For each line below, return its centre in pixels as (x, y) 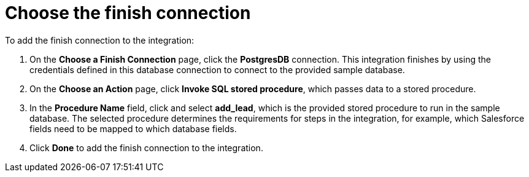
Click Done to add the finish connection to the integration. (146, 147)
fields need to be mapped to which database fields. (133, 128)
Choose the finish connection (128, 13)
